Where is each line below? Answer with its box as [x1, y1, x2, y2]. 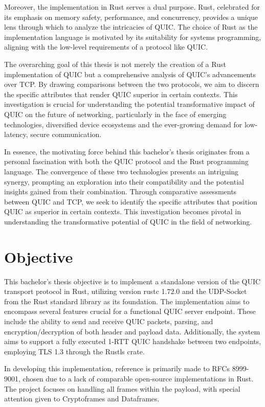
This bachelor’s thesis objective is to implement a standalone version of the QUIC [4, 276, 261, 286]
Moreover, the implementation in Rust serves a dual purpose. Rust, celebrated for [4, 2, 260, 12]
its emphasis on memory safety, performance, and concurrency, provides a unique [4, 11, 258, 22]
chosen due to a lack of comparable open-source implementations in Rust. [23, 373, 254, 383]
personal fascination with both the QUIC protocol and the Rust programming [4, 156, 249, 167]
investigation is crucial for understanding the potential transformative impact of [4, 99, 255, 109]
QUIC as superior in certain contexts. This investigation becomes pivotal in [4, 206, 241, 217]
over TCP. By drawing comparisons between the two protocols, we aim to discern [4, 79, 259, 89]
